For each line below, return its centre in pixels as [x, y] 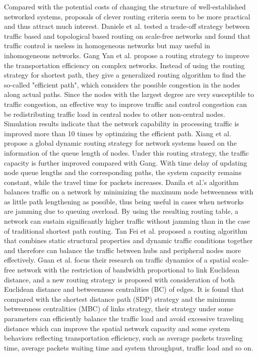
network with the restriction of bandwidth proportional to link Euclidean [128, 270]
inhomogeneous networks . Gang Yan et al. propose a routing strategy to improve [127, 55]
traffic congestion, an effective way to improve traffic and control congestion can [126, 104]
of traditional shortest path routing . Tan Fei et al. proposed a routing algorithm [126, 230]
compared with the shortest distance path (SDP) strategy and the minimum [120, 299]
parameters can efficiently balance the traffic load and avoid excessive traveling [124, 318]
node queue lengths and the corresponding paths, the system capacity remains [123, 172]
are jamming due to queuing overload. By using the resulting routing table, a [121, 211]
